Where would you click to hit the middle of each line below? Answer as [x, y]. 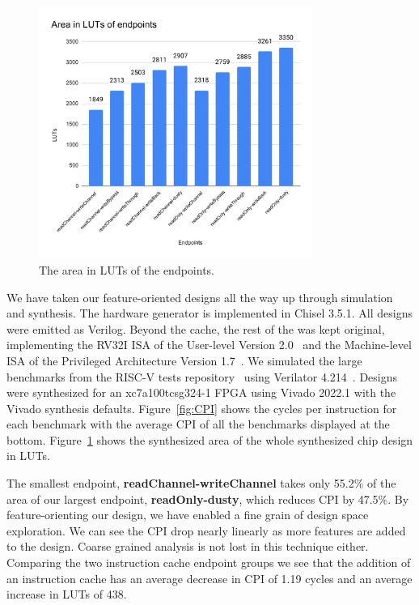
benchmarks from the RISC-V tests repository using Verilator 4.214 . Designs [202, 376]
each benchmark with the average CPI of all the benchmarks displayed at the [198, 424]
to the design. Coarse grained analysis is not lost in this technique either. [188, 546]
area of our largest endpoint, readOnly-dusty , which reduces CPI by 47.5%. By [208, 498]
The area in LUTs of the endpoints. [127, 269]
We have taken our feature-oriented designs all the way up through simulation [200, 297]
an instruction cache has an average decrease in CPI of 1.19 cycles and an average [209, 578]
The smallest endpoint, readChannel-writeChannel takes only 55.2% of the [201, 483]
